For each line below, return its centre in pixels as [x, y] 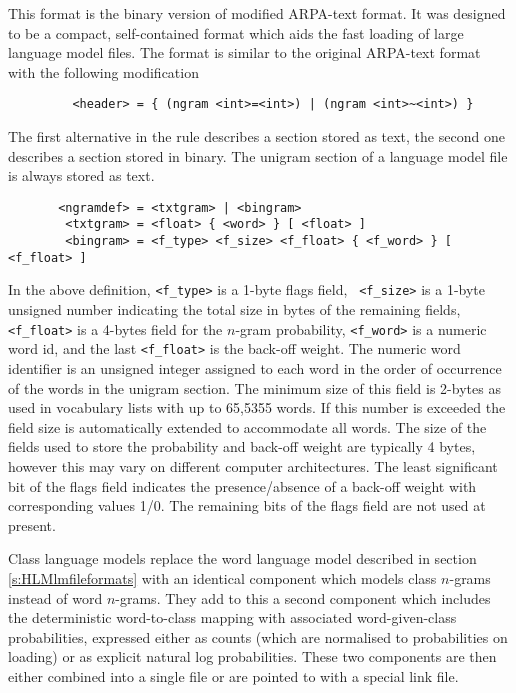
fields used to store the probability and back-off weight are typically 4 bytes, [242, 446]
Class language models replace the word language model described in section [242, 558]
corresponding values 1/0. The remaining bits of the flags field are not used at [247, 505]
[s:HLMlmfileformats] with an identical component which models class [222, 577]
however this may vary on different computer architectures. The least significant [253, 465]
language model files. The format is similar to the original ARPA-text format [244, 52]
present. [32, 524]
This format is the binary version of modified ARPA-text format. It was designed [257, 13]
